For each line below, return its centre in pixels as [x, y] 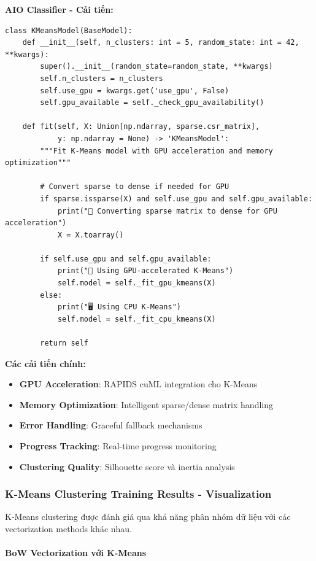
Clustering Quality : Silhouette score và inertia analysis [127, 466]
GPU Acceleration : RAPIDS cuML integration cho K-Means [138, 384]
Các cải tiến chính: [45, 363]
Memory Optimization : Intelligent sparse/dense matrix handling [146, 404]
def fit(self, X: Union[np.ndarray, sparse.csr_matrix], [141, 127]
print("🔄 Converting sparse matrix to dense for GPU [167, 211]
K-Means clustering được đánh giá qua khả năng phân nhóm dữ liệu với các [148, 517]
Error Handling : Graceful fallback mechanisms [111, 425]
